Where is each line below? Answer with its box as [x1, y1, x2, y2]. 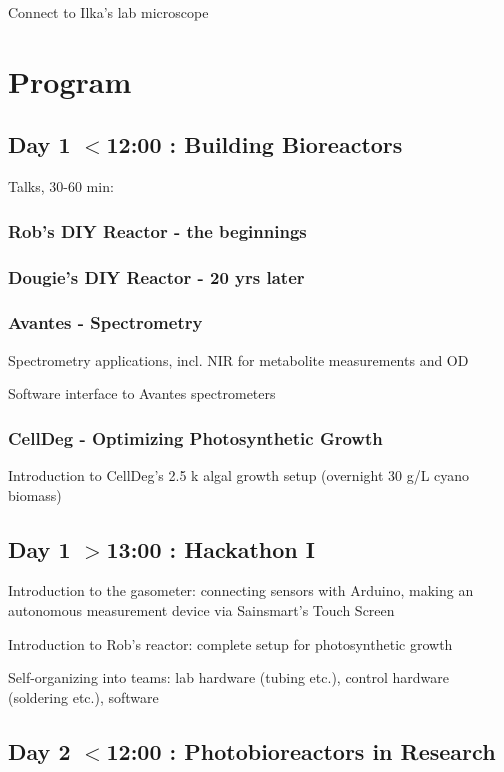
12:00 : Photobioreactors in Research [106, 735, 496, 766]
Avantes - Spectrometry [8, 310, 203, 335]
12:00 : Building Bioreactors [106, 129, 403, 160]
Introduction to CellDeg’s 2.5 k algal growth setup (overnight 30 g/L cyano [8, 465, 470, 486]
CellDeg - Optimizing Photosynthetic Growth [8, 425, 383, 450]
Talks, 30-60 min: [8, 176, 114, 197]
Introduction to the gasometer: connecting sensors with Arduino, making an [8, 580, 474, 601]
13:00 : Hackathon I [106, 533, 315, 564]
